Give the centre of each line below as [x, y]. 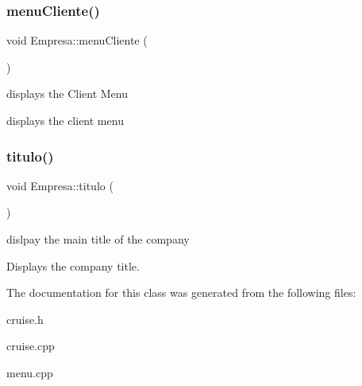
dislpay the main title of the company [98, 239]
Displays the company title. [73, 265]
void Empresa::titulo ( [60, 185]
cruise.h [25, 319]
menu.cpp [30, 372]
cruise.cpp [31, 346]
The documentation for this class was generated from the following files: [181, 292]
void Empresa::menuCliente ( [77, 40]
